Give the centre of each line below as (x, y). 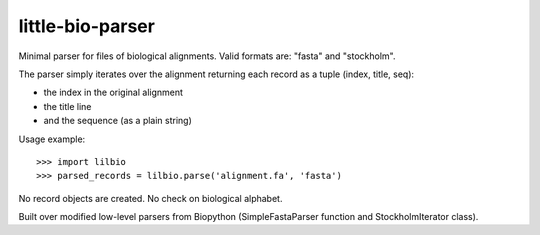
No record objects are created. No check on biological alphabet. (150, 198)
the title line (67, 106)
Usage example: (52, 139)
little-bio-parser (86, 26)
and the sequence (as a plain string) (117, 121)
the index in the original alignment (113, 92)
